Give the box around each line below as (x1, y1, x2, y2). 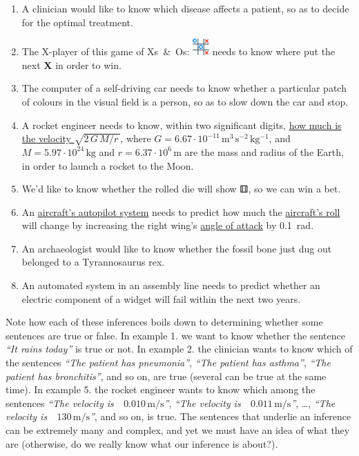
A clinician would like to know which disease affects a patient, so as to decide (21, 1, 349, 15)
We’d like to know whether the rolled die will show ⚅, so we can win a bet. (21, 181, 341, 196)
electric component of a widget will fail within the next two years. (21, 291, 301, 306)
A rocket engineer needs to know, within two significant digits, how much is (21, 117, 342, 132)
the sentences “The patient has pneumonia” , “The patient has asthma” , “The (6, 355, 331, 370)
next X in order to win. (21, 57, 122, 72)
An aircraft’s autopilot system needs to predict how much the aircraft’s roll (21, 204, 340, 219)
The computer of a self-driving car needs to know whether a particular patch (21, 81, 347, 95)
